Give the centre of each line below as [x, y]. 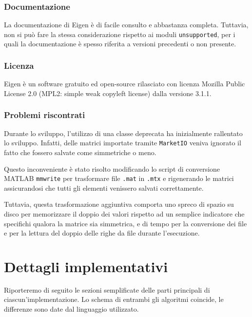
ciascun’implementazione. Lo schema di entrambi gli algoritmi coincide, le [114, 299]
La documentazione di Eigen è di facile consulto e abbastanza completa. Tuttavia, [126, 25]
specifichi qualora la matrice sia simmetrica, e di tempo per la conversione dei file [126, 223]
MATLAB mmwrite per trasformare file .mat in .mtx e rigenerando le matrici [119, 178]
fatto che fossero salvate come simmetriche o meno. [80, 152]
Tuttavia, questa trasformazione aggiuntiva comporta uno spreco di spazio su [119, 204]
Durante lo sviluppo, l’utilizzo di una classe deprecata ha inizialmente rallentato [123, 133]
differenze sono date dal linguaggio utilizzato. [71, 309]
